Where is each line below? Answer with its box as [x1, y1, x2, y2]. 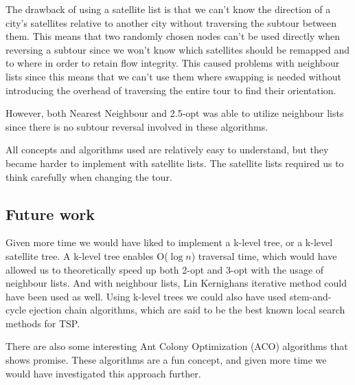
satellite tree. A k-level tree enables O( [5, 248, 168, 263]
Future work [5, 203, 95, 224]
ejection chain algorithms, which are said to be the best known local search [29, 302, 345, 317]
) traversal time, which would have [191, 248, 337, 263]
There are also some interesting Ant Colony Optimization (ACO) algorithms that [5, 339, 348, 353]
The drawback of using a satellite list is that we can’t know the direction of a [5, 2, 331, 16]
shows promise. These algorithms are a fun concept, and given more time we [5, 353, 327, 367]
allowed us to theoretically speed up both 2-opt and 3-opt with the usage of [5, 262, 324, 276]
